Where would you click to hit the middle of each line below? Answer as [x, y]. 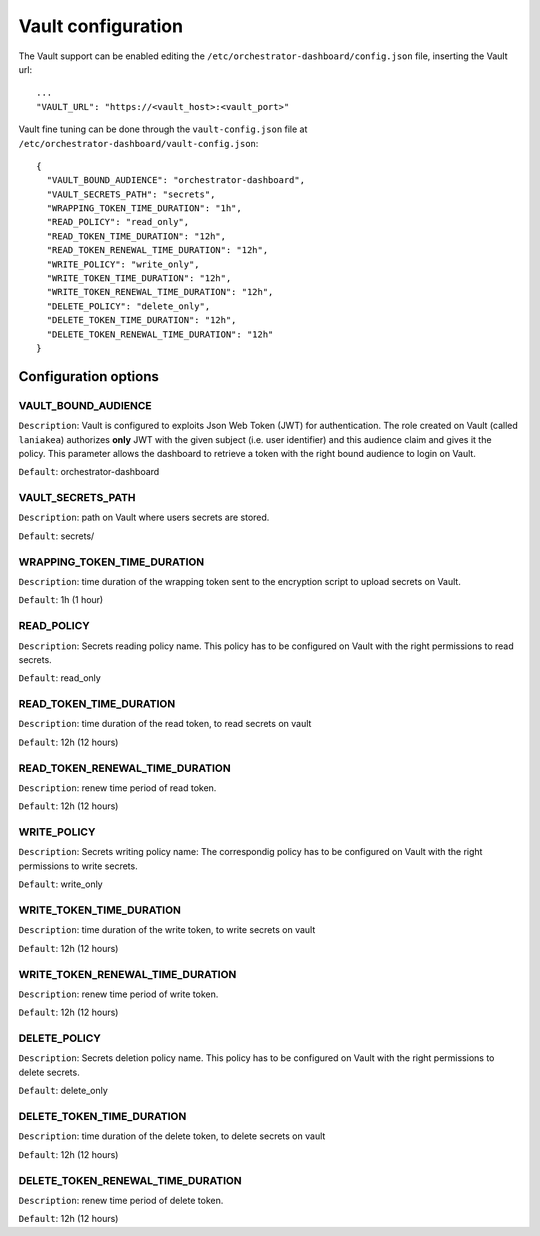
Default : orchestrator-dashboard [89, 472]
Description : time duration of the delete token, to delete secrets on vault [172, 1136]
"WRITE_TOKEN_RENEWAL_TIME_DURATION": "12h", [160, 292]
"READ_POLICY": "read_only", [118, 222]
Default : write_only [61, 884]
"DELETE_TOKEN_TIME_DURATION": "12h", [141, 320]
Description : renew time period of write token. [118, 994]
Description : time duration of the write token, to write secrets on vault [167, 930]
